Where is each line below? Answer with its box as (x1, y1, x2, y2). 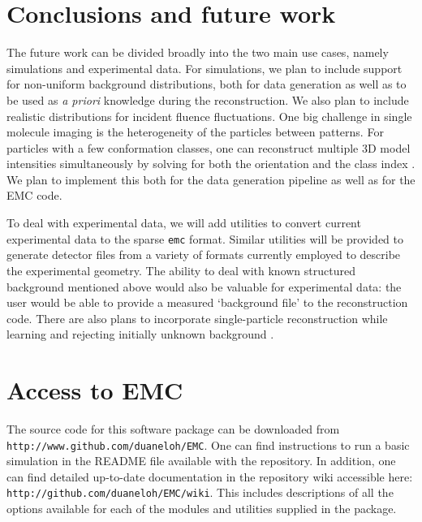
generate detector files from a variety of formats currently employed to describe (6, 246, 401, 263)
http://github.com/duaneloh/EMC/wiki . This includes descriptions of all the (6, 484, 394, 501)
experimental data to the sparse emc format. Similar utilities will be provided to (6, 230, 403, 247)
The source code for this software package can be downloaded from (6, 421, 340, 437)
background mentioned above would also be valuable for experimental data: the (6, 278, 402, 295)
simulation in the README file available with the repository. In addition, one (6, 452, 396, 469)
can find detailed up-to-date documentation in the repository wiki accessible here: (6, 468, 413, 485)
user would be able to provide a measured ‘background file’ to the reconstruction (6, 294, 408, 311)
